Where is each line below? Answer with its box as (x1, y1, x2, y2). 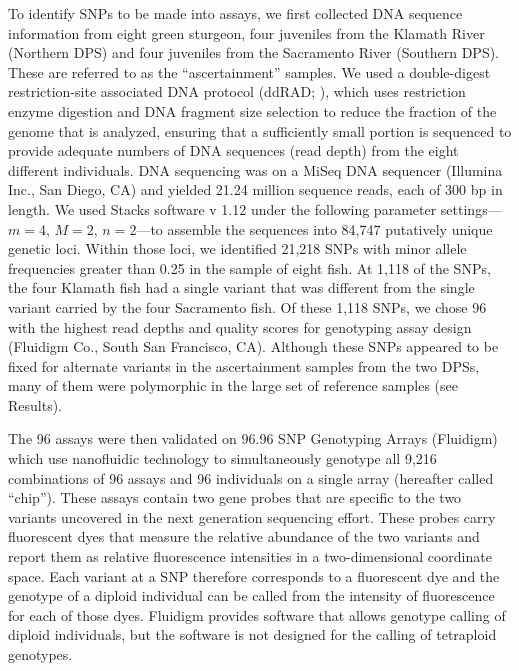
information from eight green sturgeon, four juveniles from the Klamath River (8, 22, 485, 43)
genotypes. (8, 644, 73, 664)
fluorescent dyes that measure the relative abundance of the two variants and (8, 526, 480, 547)
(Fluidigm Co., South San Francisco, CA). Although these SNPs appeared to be (8, 336, 499, 357)
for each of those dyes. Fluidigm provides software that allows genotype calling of (8, 604, 506, 625)
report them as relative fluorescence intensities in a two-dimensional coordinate (8, 546, 492, 567)
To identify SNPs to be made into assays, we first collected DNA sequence (8, 3, 463, 23)
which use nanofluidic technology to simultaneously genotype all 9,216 (8, 448, 437, 469)
